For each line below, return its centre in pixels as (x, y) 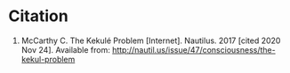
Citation (38, 16)
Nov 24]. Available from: (65, 49)
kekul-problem (48, 59)
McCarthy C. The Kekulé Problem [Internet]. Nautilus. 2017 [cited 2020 (151, 40)
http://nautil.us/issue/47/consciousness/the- (194, 49)
